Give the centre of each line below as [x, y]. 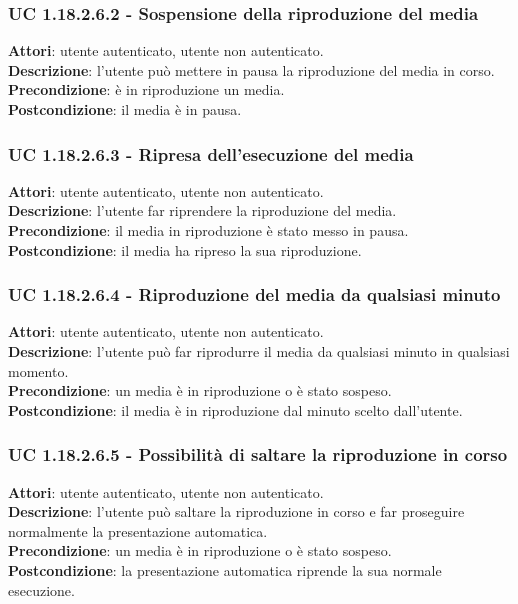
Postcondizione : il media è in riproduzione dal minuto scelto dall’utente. [235, 409]
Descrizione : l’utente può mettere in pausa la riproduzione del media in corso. [251, 69]
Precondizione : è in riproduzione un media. [146, 89]
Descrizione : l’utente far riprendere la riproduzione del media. [202, 210]
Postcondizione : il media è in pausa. [125, 109]
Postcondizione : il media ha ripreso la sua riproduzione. [185, 249]
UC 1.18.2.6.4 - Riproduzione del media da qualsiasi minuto [254, 294]
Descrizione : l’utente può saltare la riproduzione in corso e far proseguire [236, 511]
